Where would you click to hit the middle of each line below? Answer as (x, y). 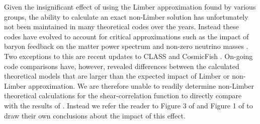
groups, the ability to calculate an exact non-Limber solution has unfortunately (126, 16)
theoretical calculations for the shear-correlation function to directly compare (123, 96)
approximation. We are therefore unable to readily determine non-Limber (141, 85)
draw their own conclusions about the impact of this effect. (95, 115)
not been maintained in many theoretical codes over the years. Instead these (121, 26)
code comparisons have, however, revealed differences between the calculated (122, 66)
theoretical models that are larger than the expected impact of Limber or (117, 76)
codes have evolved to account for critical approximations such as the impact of (126, 36)
